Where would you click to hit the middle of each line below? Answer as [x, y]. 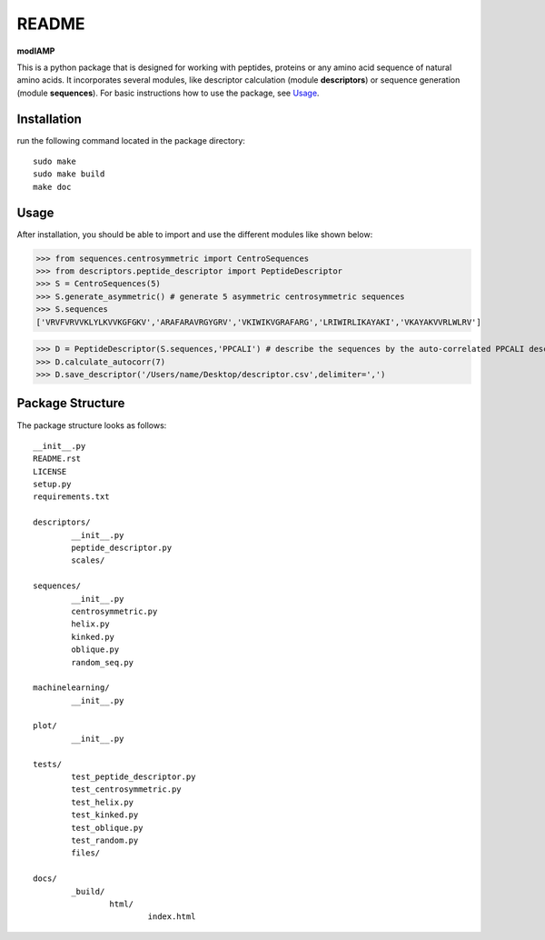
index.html [172, 917]
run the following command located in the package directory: [131, 140]
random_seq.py [103, 662]
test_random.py [105, 840]
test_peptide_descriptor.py [134, 777]
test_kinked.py [105, 815]
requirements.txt [71, 497]
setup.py [52, 485]
